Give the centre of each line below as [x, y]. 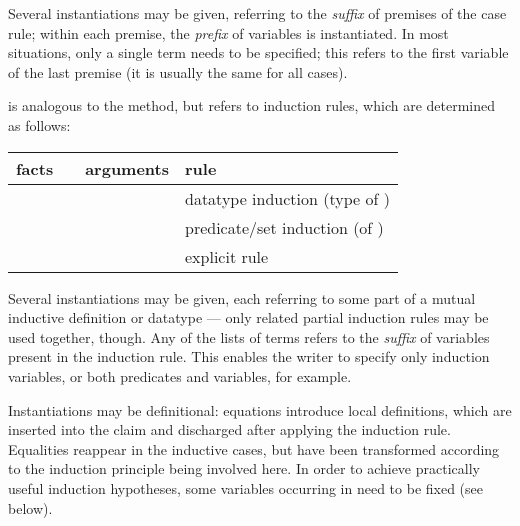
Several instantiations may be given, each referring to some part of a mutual [242, 297]
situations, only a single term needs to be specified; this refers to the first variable [258, 52]
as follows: [39, 124]
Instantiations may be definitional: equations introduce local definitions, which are [260, 409]
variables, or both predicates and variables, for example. [180, 375]
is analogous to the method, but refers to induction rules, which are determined [252, 105]
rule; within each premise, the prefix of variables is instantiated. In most [228, 32]
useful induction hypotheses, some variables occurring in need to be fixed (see [246, 487]
